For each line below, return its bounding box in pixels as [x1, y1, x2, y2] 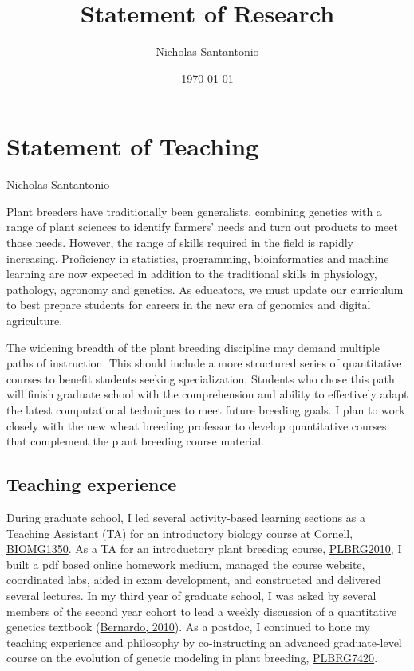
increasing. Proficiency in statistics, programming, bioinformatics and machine [6, 249, 389, 266]
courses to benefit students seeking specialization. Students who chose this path [6, 370, 395, 387]
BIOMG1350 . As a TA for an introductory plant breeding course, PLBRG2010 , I [6, 540, 402, 557]
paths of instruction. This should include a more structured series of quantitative [6, 355, 402, 371]
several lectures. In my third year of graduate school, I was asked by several [6, 587, 377, 603]
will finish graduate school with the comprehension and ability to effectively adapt [6, 386, 408, 402]
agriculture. [6, 312, 63, 328]
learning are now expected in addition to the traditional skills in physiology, [6, 265, 377, 282]
